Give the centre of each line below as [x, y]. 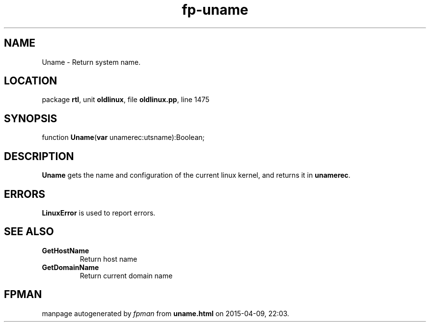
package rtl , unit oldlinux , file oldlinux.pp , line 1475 [126, 100]
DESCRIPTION [39, 156]
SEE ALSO [29, 232]
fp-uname [215, 10]
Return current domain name [126, 275]
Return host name [108, 259]
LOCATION [31, 81]
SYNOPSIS [31, 118]
